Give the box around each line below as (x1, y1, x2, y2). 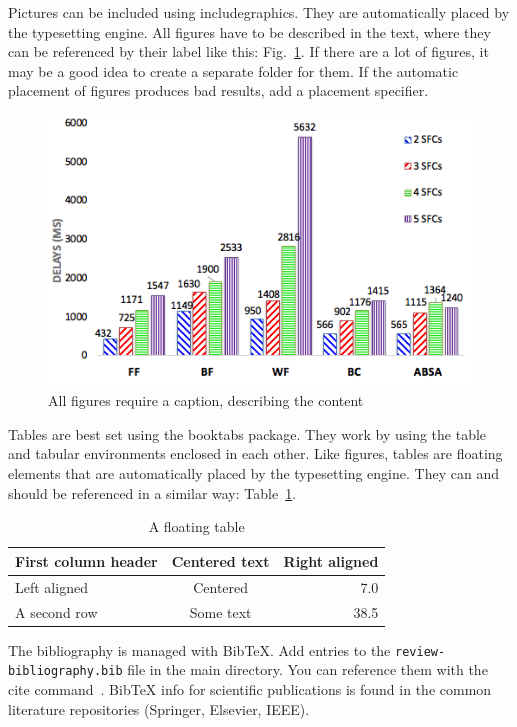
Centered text (171, 550, 270, 571)
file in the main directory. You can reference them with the (127, 659, 488, 680)
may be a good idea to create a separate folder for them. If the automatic (8, 60, 459, 81)
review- (395, 644, 446, 659)
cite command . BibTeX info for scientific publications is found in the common (8, 678, 492, 699)
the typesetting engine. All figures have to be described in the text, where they (8, 21, 491, 42)
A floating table (148, 516, 245, 537)
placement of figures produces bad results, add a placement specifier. (8, 80, 429, 101)
